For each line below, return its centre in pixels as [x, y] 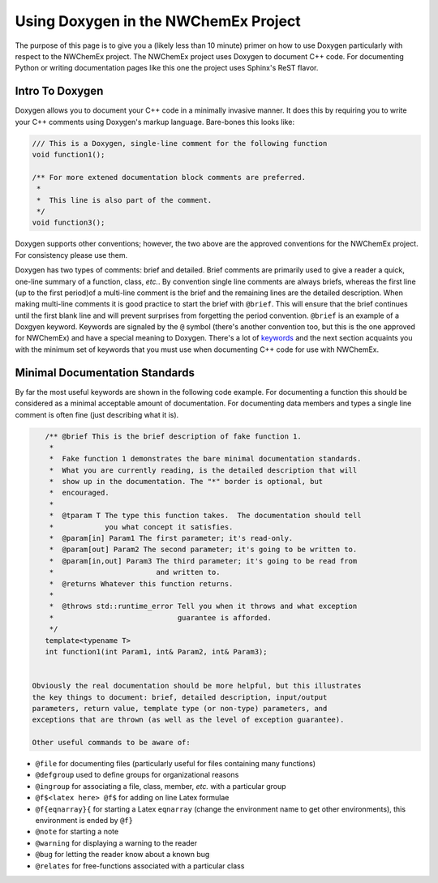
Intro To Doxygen [59, 91]
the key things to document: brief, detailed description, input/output [180, 697]
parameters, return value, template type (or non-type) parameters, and [180, 708]
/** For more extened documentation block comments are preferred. [169, 177]
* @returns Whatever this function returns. [141, 583]
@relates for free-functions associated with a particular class [140, 866]
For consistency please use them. [71, 255]
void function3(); [69, 223]
